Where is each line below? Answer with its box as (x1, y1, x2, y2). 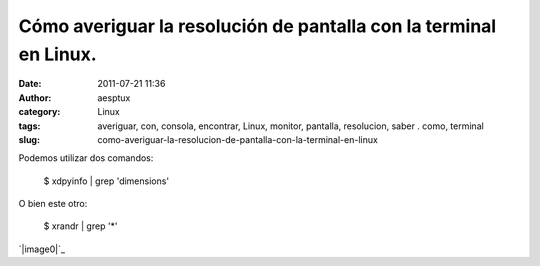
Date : (18, 78, 42, 90)
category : (18, 106, 61, 118)
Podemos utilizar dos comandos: (18, 152, 154, 164)
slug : (18, 133, 40, 145)
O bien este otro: (18, 198, 88, 210)
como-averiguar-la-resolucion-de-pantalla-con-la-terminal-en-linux (97, 133, 379, 145)
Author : (18, 91, 52, 104)
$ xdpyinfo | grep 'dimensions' (43, 175, 170, 187)
